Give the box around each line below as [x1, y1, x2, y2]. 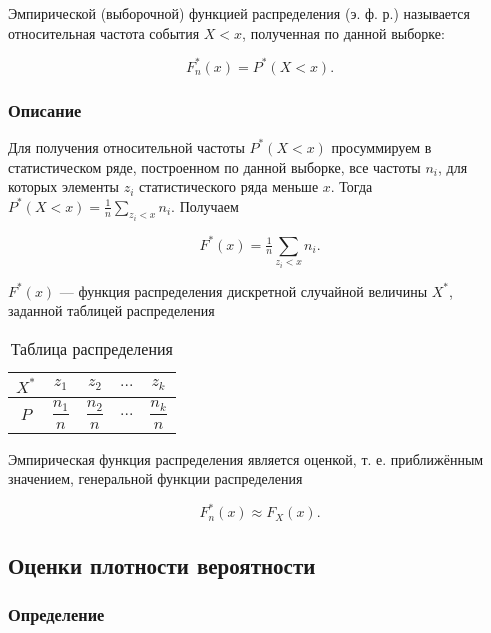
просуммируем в [331, 136, 432, 157]
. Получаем [171, 195, 239, 216]
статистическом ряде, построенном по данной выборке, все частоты [8, 156, 421, 177]
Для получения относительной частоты [8, 136, 245, 157]
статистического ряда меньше [138, 176, 319, 197]
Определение [8, 602, 105, 627]
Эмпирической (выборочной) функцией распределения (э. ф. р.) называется [8, 3, 471, 23]
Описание [8, 97, 82, 122]
